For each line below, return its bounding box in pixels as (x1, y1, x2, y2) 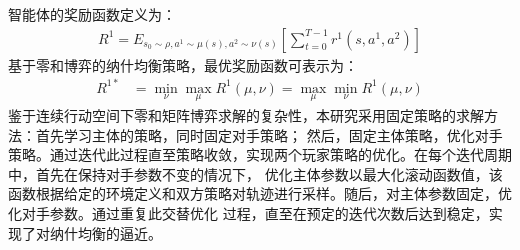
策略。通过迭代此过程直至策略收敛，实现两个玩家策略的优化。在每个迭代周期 (8, 144, 512, 165)
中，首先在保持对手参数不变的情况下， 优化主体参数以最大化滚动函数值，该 (8, 163, 503, 184)
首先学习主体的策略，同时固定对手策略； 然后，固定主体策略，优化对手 (35, 124, 503, 145)
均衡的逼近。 (77, 222, 162, 243)
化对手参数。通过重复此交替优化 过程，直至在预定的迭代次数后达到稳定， (8, 202, 489, 223)
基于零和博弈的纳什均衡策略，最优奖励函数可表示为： (8, 54, 358, 75)
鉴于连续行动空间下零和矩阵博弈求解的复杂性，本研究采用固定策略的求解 (8, 104, 484, 125)
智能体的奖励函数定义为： (8, 4, 176, 24)
